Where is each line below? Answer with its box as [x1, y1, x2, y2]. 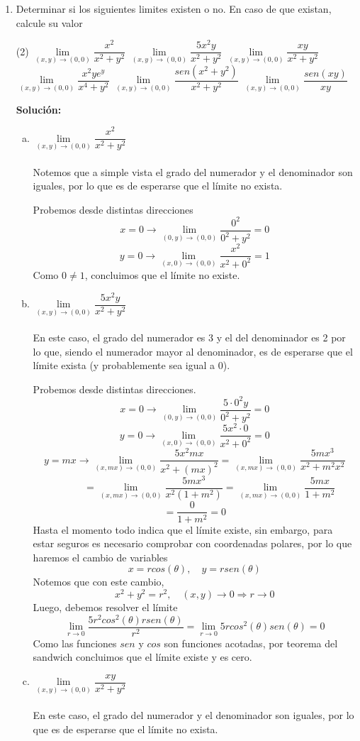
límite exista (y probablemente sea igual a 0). [33, 358, 230, 373]
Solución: [16, 101, 62, 116]
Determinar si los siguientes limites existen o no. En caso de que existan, [16, 1, 332, 16]
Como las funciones [33, 635, 117, 650]
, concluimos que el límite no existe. [84, 268, 240, 282]
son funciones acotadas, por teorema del [164, 635, 338, 650]
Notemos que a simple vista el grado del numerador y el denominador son [33, 164, 353, 179]
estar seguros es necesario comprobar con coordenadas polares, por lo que [33, 536, 352, 551]
